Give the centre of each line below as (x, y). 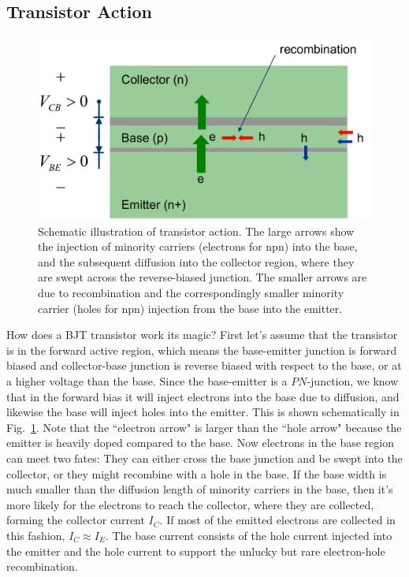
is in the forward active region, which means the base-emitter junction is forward (202, 350)
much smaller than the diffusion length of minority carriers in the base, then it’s (200, 489)
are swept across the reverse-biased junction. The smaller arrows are (203, 277)
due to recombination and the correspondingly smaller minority (191, 293)
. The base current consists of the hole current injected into (249, 535)
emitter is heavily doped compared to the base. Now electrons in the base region (200, 443)
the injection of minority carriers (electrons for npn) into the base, (198, 246)
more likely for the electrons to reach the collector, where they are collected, (190, 504)
